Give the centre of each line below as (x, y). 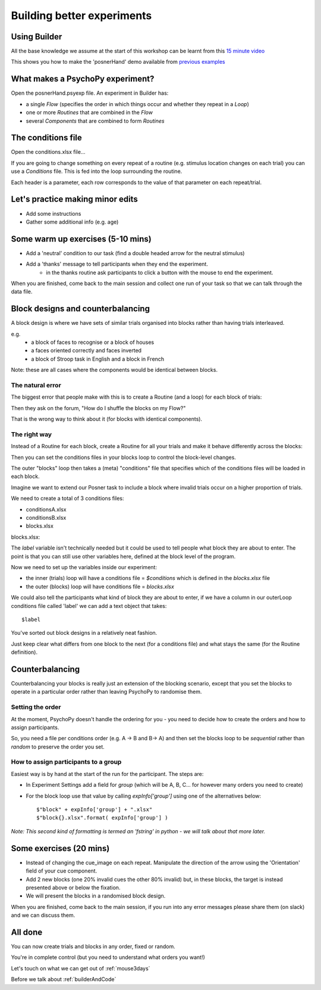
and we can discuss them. (43, 915)
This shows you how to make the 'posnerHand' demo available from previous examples (118, 62)
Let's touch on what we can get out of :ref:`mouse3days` (81, 968)
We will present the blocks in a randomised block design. (96, 896)
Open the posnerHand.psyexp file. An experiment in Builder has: (90, 93)
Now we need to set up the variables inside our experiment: (84, 567)
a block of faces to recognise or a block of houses (93, 342)
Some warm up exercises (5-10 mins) (81, 239)
